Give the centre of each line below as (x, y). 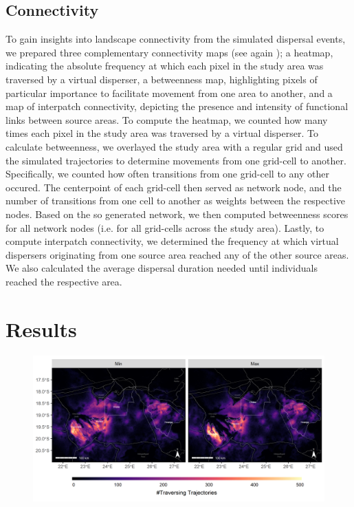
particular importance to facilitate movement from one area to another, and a (169, 93)
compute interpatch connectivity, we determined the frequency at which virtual (172, 241)
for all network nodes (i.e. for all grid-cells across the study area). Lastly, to (165, 227)
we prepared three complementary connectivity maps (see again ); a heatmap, (169, 52)
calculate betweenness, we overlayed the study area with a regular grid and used (174, 146)
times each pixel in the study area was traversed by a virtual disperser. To (162, 133)
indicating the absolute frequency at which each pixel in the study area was (165, 66)
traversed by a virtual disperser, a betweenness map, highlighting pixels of (162, 79)
